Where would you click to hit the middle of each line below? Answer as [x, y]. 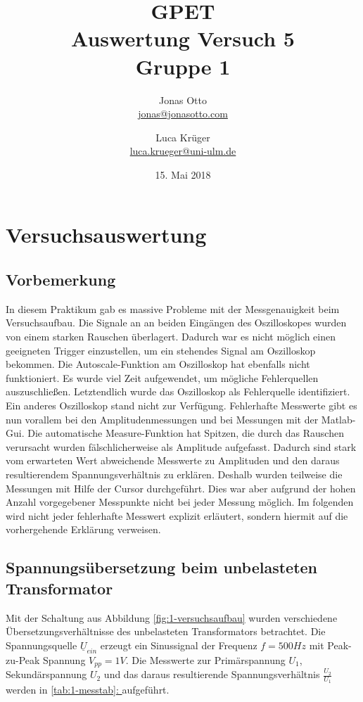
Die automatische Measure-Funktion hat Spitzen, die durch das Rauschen [186, 433]
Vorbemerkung [61, 280]
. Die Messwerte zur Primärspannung [205, 659]
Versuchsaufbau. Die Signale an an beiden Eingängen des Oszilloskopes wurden [176, 323]
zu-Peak [23, 659]
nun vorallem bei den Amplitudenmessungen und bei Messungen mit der [162, 419]
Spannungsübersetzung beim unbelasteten [162, 567]
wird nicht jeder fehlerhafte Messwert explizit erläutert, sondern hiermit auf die [177, 515]
